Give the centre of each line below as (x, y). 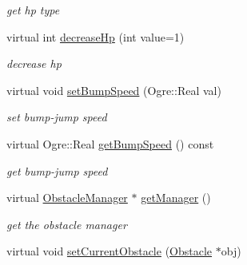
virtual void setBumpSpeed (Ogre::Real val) (114, 90)
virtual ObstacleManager (67, 198)
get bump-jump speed (57, 170)
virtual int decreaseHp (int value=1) (96, 36)
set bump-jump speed (57, 117)
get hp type (33, 10)
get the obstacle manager (67, 224)
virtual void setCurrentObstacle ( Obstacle (110, 251)
